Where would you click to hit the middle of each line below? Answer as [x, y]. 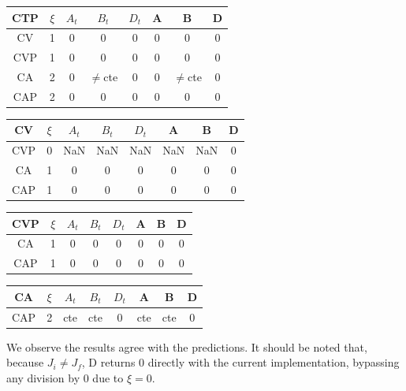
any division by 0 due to [65, 378]
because [25, 362]
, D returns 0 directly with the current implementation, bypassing [240, 362]
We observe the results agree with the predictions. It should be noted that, [187, 346]
